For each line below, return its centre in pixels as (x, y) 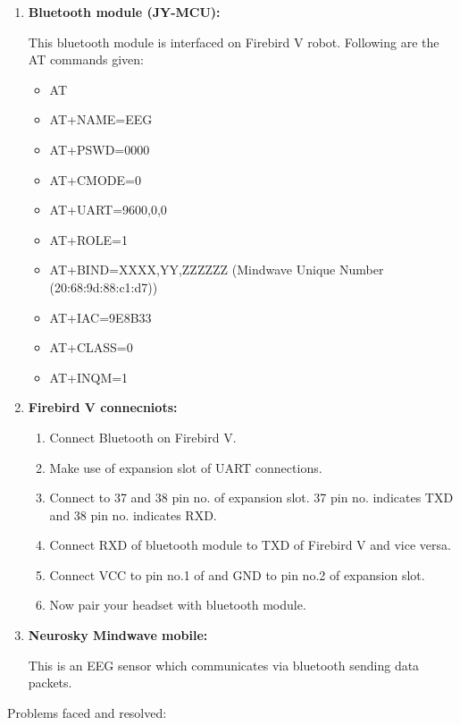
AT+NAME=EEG (101, 119)
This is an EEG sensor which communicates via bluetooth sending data (224, 665)
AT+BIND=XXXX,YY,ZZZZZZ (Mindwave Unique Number (217, 270)
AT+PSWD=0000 (100, 149)
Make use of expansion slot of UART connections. (186, 467)
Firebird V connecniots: (103, 407)
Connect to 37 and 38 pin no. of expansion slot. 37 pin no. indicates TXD (251, 497)
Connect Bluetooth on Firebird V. (143, 437)
